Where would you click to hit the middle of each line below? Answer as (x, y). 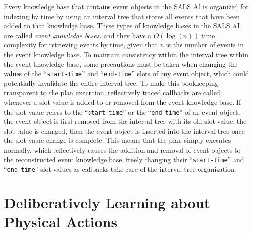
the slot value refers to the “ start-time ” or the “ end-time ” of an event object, (122, 111)
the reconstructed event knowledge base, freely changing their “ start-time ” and (124, 159)
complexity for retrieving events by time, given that (81, 45)
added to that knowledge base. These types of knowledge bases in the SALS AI (122, 26)
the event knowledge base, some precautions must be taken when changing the (121, 64)
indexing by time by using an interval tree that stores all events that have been (122, 16)
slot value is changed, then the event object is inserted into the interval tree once (125, 130)
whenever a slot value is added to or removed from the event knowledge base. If (123, 102)
